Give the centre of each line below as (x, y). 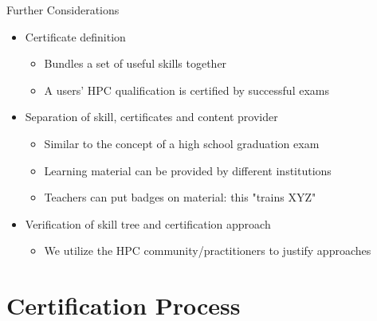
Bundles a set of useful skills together (135, 63)
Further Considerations (63, 10)
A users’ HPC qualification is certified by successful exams (187, 90)
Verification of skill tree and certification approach (148, 223)
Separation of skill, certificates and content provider (151, 117)
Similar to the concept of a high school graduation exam (182, 143)
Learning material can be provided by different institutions (188, 170)
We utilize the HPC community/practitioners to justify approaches (208, 251)
